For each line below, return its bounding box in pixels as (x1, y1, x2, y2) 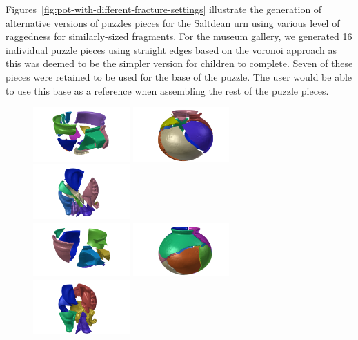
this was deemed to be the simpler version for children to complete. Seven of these (6, 56, 353, 70)
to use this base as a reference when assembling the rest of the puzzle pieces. (6, 83, 329, 97)
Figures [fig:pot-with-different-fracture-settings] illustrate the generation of (6, 2, 322, 16)
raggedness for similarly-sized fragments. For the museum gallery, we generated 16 (6, 29, 352, 44)
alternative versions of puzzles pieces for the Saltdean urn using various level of (6, 15, 340, 30)
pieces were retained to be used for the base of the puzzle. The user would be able (6, 69, 352, 84)
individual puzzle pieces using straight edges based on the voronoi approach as (6, 42, 337, 57)
